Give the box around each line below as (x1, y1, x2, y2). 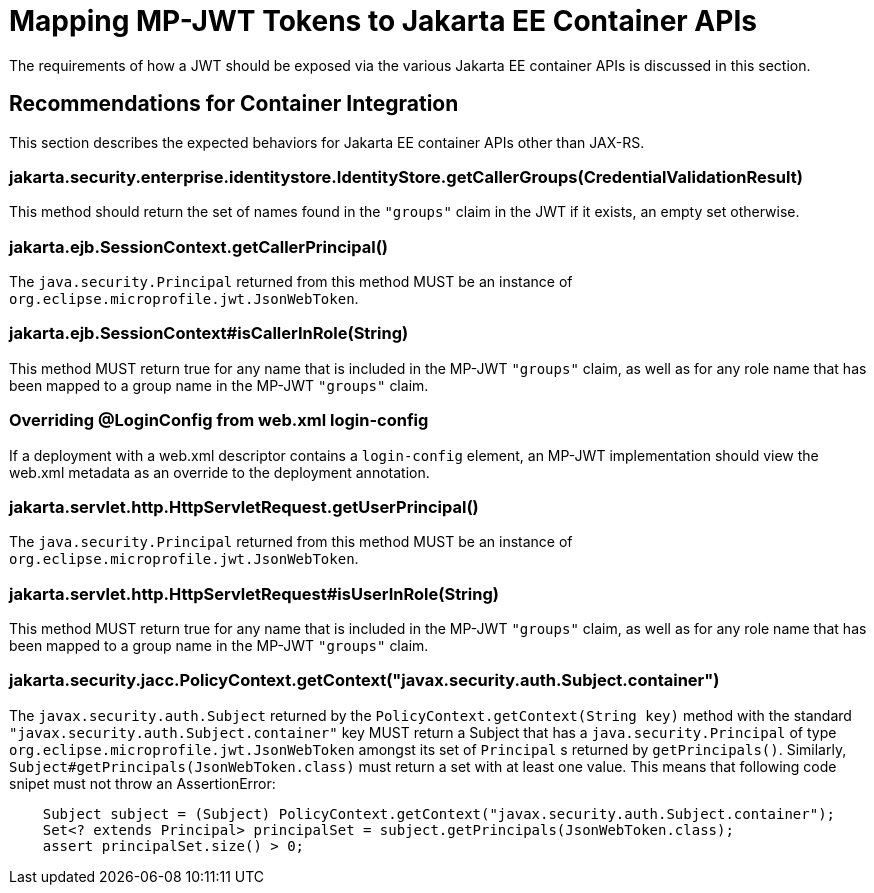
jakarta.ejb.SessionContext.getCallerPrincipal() (9, 236, 389, 257)
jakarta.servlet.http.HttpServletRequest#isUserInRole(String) (9, 583, 499, 604)
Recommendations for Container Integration (9, 91, 459, 117)
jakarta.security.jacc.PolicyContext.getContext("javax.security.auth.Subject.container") (9, 670, 720, 691)
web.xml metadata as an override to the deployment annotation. (9, 463, 430, 481)
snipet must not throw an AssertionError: (9, 774, 276, 792)
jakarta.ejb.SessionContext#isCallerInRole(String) (9, 323, 409, 344)
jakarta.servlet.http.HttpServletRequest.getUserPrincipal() (9, 496, 479, 517)
